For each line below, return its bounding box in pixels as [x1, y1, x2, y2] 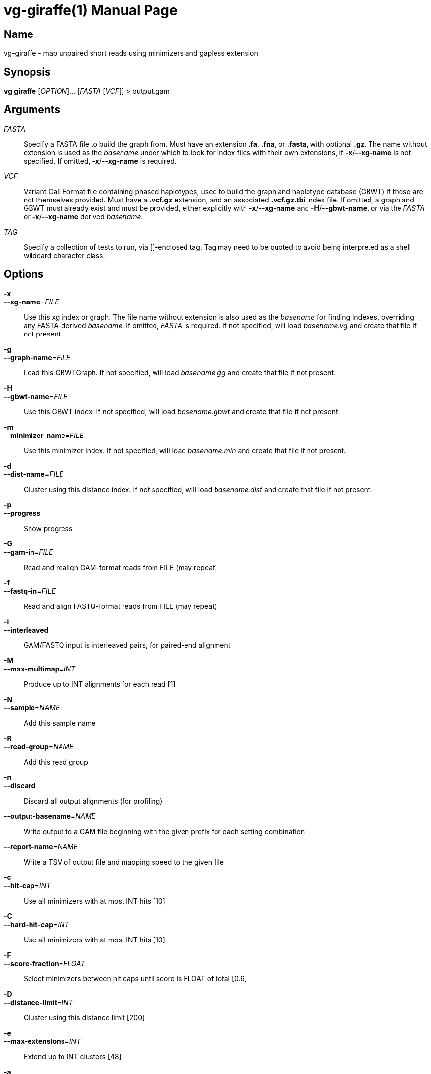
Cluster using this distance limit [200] [24, 1013, 145, 1022]
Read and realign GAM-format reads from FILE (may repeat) [24, 563, 217, 571]
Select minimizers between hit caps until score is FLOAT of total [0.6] [24, 974, 247, 983]
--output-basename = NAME [4, 811, 96, 820]
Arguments [4, 103, 61, 116]
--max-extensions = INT [4, 1037, 81, 1045]
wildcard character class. [24, 251, 105, 260]
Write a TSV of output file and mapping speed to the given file [24, 857, 224, 866]
